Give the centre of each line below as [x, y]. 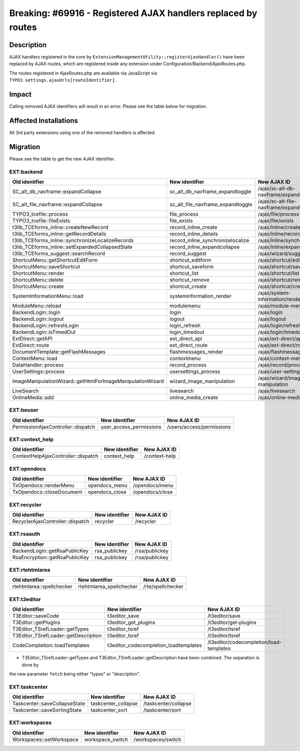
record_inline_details [194, 234]
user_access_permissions [131, 427]
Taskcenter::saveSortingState [47, 710]
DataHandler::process [38, 364]
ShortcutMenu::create [38, 286]
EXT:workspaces [30, 722]
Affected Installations [44, 120]
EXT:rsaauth [25, 534]
